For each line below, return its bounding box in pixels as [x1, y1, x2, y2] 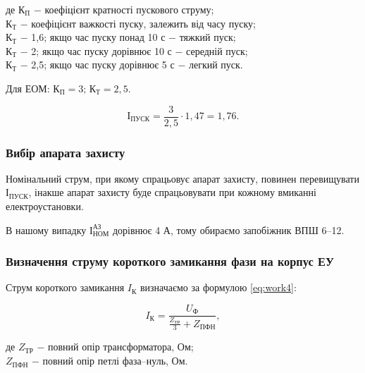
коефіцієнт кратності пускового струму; [44, 2, 214, 16]
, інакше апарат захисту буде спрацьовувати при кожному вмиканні [28, 185, 316, 200]
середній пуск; [186, 43, 248, 58]
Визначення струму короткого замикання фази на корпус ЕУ [6, 252, 334, 270]
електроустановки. [6, 199, 84, 214]
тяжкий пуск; [179, 30, 236, 44]
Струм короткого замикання [6, 280, 125, 295]
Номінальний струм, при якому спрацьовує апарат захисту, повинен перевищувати [6, 171, 359, 185]
